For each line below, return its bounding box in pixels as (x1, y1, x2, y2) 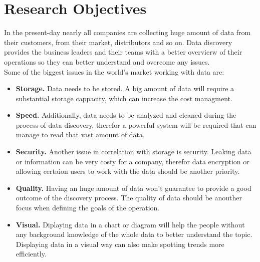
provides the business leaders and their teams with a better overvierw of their (4, 47, 242, 57)
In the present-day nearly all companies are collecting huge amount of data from (4, 27, 251, 38)
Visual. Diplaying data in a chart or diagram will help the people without (16, 219, 245, 229)
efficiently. (16, 248, 47, 259)
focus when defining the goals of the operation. (16, 202, 160, 213)
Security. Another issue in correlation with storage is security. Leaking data (16, 146, 251, 157)
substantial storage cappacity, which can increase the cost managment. (16, 93, 232, 103)
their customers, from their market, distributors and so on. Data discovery (4, 37, 232, 47)
